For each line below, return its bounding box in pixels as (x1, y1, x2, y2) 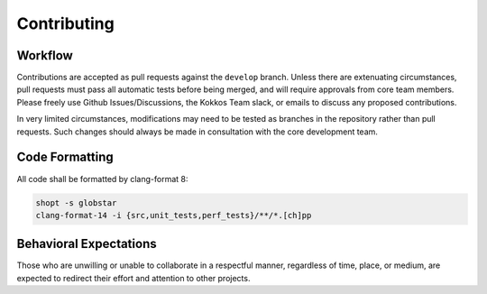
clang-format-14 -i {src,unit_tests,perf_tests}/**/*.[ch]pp (35, 210, 312, 220)
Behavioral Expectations (16, 236, 157, 252)
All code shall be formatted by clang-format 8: (16, 173, 188, 184)
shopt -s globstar (35, 198, 117, 207)
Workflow (16, 48, 74, 63)
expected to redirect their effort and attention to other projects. (16, 272, 251, 283)
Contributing (16, 14, 115, 33)
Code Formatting (16, 150, 114, 165)
